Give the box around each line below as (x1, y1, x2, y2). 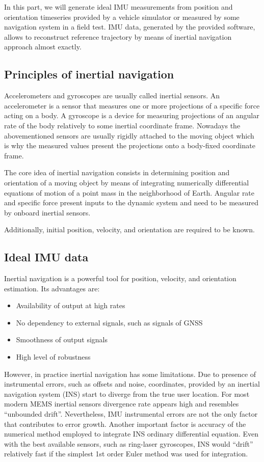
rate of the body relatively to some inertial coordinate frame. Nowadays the (4, 120, 241, 130)
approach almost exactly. (4, 41, 82, 52)
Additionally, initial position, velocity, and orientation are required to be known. (4, 224, 255, 235)
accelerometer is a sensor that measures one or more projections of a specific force (4, 100, 260, 111)
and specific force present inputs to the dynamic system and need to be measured (4, 197, 259, 208)
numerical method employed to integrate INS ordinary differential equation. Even (4, 428, 258, 439)
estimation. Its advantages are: (4, 283, 100, 293)
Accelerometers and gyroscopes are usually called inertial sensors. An (4, 90, 220, 101)
